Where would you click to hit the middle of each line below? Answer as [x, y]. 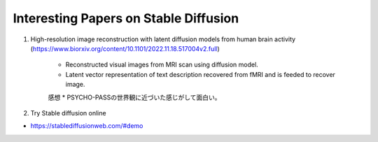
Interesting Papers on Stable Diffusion [126, 18]
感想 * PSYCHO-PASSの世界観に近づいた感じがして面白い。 [134, 97]
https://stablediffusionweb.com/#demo [87, 126]
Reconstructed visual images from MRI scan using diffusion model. [162, 65]
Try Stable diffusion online [68, 113]
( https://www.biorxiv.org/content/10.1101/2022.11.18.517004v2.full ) [125, 48]
